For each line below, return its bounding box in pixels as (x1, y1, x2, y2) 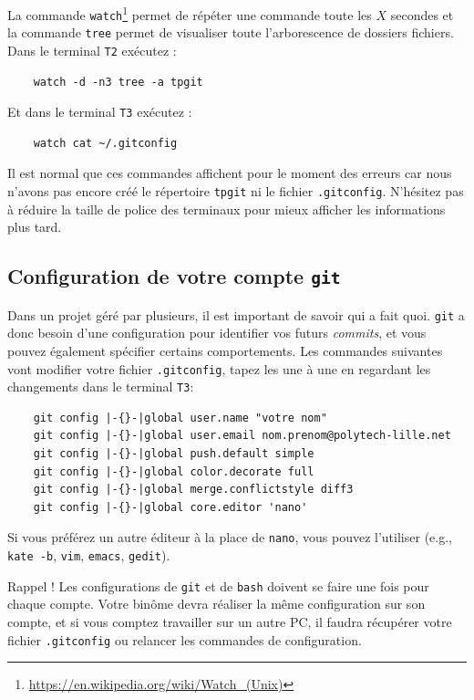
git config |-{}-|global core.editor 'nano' (33, 500, 308, 514)
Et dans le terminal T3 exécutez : (7, 102, 192, 121)
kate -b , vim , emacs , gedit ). (7, 546, 170, 565)
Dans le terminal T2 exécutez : (7, 40, 177, 59)
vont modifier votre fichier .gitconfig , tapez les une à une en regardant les (7, 359, 431, 378)
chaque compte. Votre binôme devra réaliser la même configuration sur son (7, 594, 426, 613)
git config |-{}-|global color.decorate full (33, 465, 314, 478)
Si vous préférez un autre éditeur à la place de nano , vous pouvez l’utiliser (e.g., (7, 528, 452, 547)
